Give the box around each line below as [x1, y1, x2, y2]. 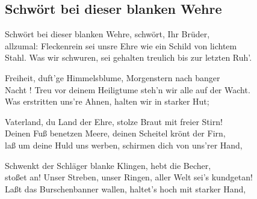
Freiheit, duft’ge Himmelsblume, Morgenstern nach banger [5, 71, 220, 84]
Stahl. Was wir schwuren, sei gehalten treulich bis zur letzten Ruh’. [5, 51, 252, 64]
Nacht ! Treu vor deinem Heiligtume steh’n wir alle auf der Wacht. [5, 83, 250, 96]
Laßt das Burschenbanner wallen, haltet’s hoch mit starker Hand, [5, 182, 246, 195]
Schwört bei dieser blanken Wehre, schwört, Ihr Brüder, [5, 28, 210, 40]
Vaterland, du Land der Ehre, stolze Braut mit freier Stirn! [5, 115, 223, 127]
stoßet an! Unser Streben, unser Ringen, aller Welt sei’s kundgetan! [5, 171, 253, 183]
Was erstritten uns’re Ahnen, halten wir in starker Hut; [5, 95, 209, 108]
